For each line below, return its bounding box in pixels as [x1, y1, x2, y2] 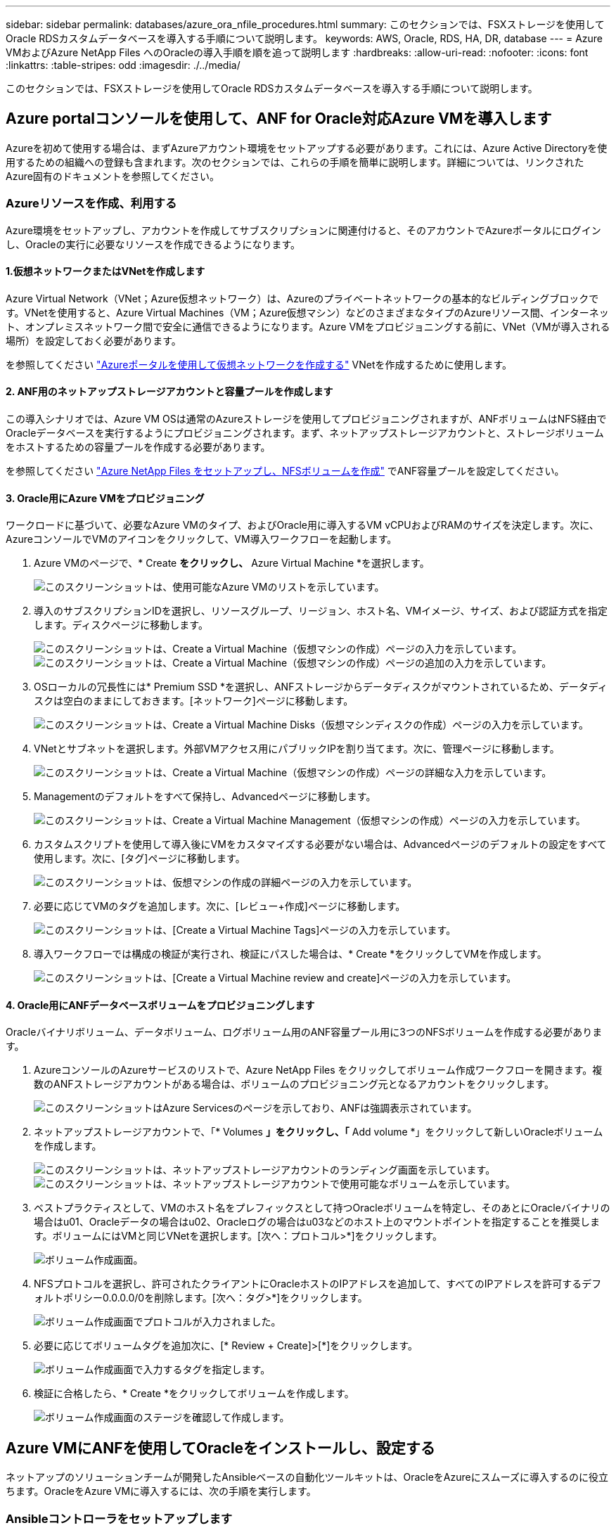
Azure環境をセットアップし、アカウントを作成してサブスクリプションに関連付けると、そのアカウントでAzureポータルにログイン [6, 224, 601, 236]
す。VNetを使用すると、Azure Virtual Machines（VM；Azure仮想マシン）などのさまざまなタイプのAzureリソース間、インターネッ [6, 306, 609, 319]
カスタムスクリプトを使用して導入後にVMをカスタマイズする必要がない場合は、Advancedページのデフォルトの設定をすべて [34, 838, 607, 851]
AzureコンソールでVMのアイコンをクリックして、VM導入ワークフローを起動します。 [6, 533, 397, 546]
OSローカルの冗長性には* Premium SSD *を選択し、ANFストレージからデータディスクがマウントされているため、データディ [34, 681, 608, 693]
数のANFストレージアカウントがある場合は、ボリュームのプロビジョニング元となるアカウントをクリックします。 [34, 1078, 554, 1091]
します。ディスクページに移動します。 [34, 619, 208, 631]
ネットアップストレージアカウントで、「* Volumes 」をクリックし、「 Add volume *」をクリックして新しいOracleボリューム [34, 1126, 603, 1138]
